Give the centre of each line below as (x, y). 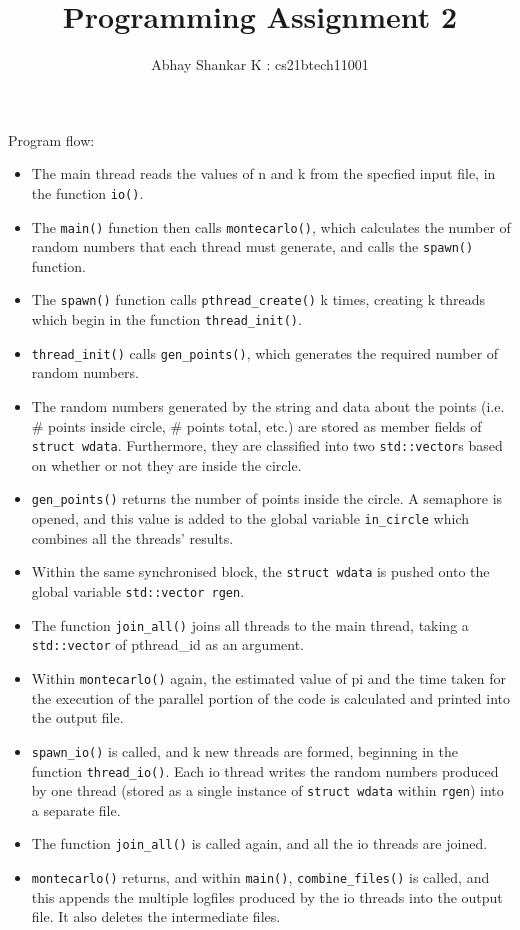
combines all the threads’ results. (132, 537)
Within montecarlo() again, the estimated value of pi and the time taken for (268, 678)
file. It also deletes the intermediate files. (156, 916)
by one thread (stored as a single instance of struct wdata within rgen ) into (267, 790)
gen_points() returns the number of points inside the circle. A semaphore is (267, 498)
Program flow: (51, 139)
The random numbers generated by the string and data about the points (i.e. (268, 406)
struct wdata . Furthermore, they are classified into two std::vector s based (267, 445)
